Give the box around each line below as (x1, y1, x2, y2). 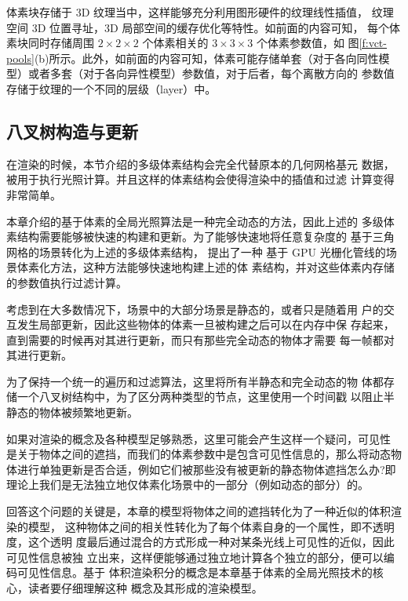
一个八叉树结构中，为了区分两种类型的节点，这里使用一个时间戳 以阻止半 (16, 388, 395, 405)
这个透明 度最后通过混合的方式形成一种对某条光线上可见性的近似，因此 (27, 534, 395, 550)
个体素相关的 (142, 35, 209, 51)
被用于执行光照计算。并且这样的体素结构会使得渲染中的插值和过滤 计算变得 (6, 171, 395, 188)
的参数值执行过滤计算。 (6, 274, 127, 290)
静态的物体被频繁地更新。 (6, 404, 138, 421)
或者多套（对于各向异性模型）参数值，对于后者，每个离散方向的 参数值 (27, 65, 395, 82)
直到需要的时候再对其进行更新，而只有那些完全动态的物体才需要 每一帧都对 (6, 331, 395, 348)
